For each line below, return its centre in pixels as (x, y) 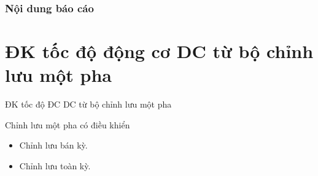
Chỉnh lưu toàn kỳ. (55, 165)
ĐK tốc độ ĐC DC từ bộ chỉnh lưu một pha (88, 104)
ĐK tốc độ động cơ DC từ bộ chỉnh (159, 51)
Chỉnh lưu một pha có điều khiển (68, 124)
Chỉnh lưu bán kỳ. (53, 145)
